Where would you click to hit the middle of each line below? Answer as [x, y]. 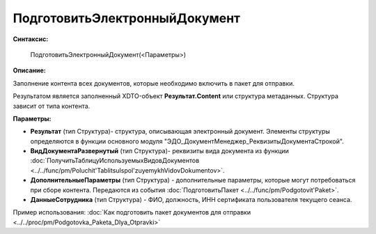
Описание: [30, 70]
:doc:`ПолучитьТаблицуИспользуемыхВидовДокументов [115, 161]
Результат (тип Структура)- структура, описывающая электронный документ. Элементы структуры [180, 132]
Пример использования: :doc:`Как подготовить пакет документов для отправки [132, 212]
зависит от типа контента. [52, 106]
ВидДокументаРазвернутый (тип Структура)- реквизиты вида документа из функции [159, 151]
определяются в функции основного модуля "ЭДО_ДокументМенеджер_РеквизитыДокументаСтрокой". [187, 141]
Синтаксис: [31, 39]
